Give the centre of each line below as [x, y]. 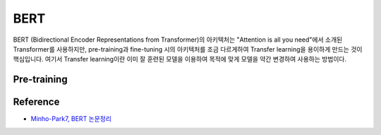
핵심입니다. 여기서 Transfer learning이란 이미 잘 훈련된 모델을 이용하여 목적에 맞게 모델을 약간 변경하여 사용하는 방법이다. [180, 59]
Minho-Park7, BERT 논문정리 [71, 119]
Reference [36, 102]
